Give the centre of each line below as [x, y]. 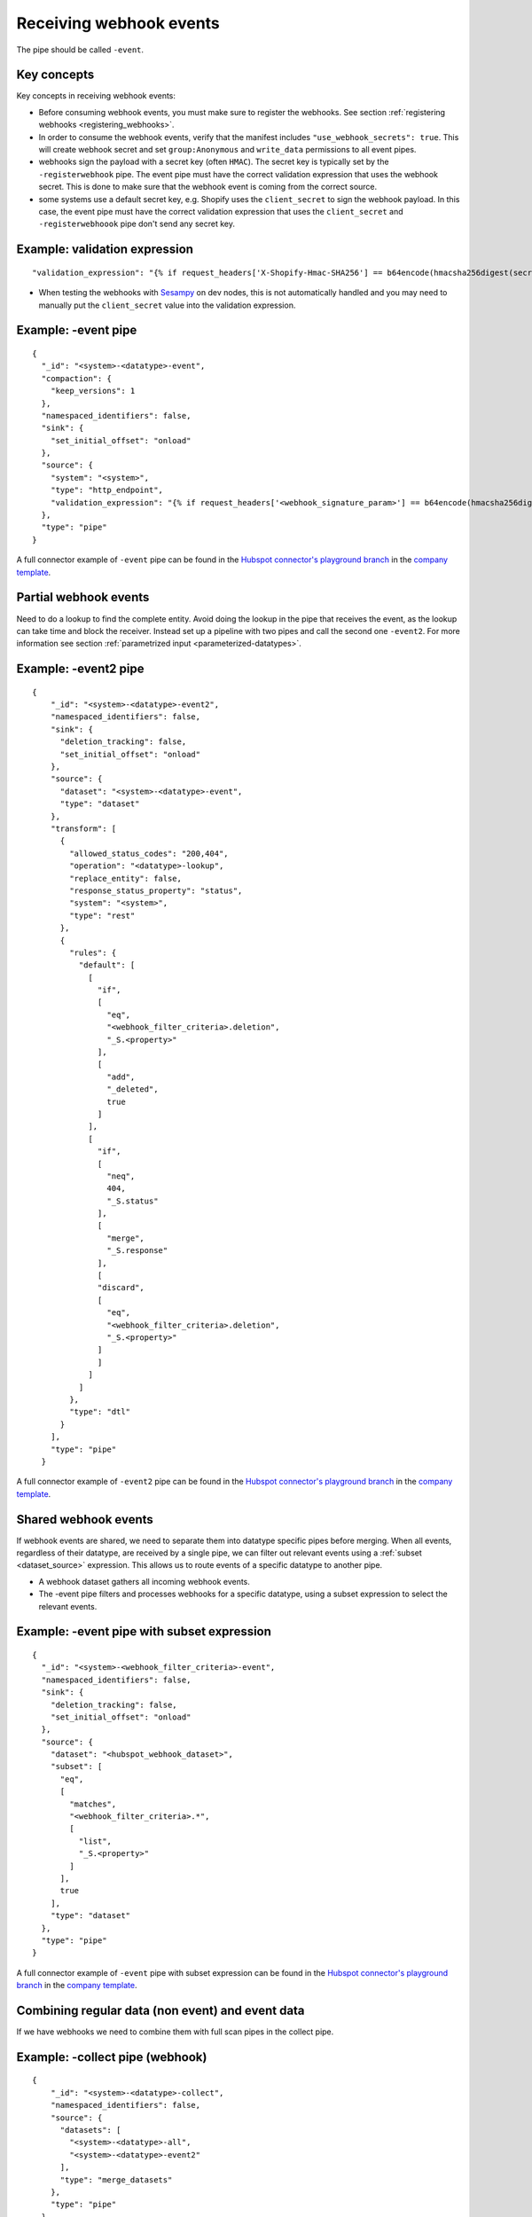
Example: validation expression [105, 250]
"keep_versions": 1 [93, 391]
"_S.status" [133, 1201]
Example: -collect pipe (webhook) [112, 2057]
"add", [121, 1077]
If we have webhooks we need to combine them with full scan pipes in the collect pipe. [175, 2032]
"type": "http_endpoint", [107, 490]
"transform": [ [83, 828]
